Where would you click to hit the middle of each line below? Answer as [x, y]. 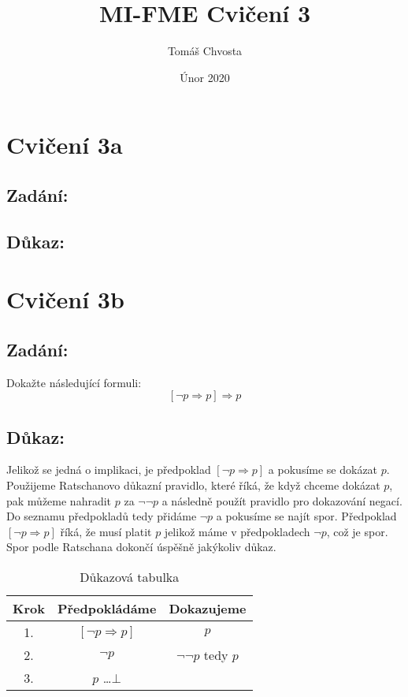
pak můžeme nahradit [59, 500]
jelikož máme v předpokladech [237, 531]
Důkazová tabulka [130, 577]
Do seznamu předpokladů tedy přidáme [102, 516]
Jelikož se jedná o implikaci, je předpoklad [109, 470]
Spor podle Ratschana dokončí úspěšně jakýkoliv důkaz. [141, 547]
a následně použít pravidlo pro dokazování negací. [282, 500]
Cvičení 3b [65, 299]
